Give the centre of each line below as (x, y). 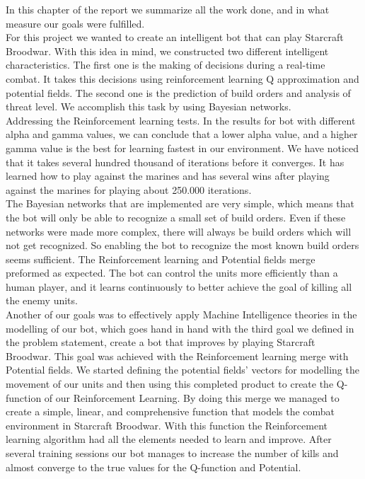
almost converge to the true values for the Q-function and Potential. (153, 467)
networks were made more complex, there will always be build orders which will (179, 231)
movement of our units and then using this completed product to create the (170, 384)
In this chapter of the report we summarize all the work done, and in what (168, 9)
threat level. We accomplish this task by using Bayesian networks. (149, 106)
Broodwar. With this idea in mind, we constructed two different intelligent (167, 51)
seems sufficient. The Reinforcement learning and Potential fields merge (161, 259)
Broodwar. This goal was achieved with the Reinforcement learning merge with (177, 356)
